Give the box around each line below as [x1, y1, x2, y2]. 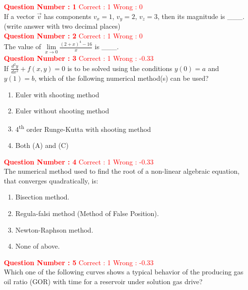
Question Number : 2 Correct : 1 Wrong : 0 [4, 30, 143, 40]
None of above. [15, 241, 60, 251]
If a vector [4, 11, 35, 21]
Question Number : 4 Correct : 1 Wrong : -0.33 [4, 156, 154, 166]
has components [44, 11, 91, 21]
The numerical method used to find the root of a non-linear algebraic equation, [4, 166, 240, 176]
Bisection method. [15, 192, 70, 202]
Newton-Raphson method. [15, 224, 93, 235]
